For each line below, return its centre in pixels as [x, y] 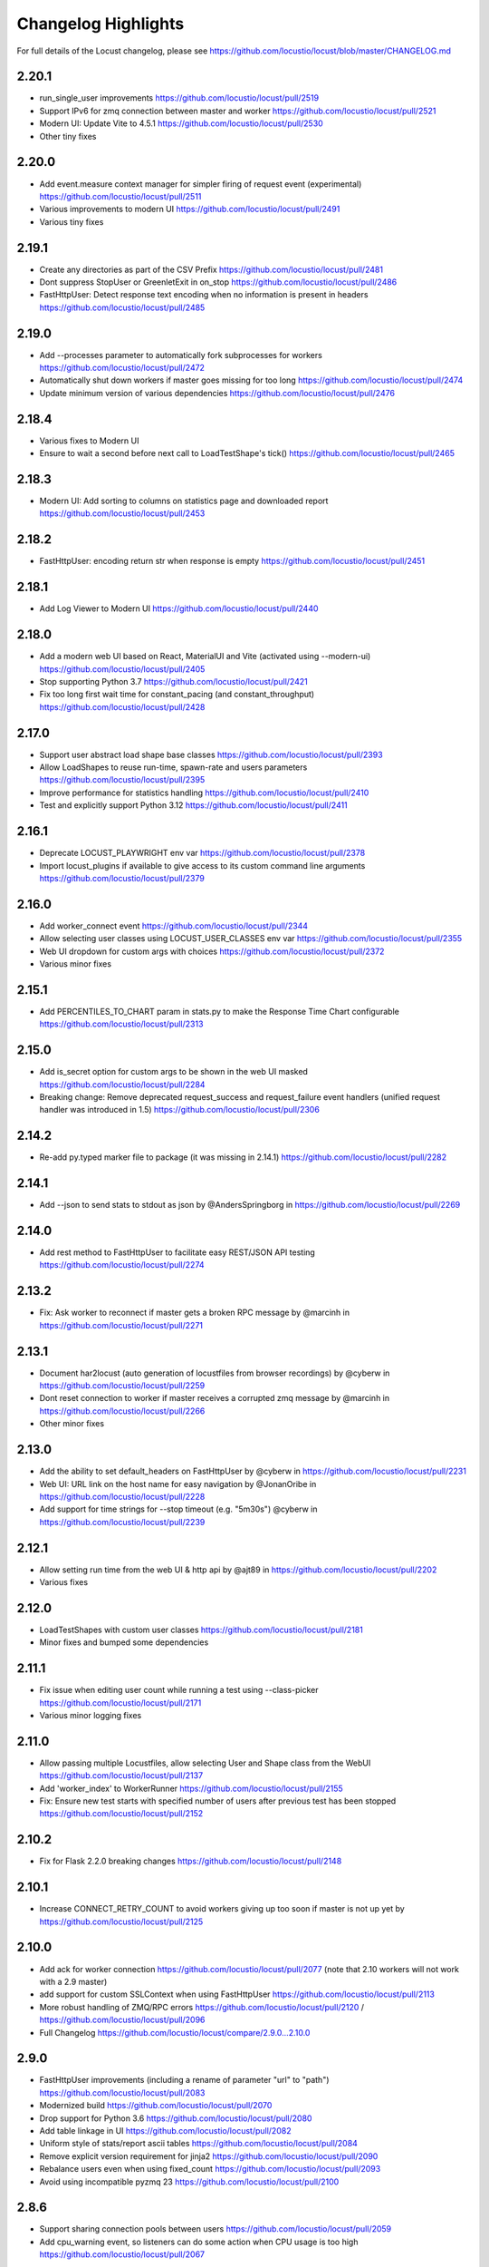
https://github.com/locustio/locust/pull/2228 [122, 1496]
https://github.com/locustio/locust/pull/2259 [122, 1386]
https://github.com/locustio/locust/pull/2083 [122, 2092]
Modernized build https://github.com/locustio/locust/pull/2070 [156, 2106]
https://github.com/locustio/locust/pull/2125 [121, 1922]
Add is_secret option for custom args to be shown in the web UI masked [173, 1072]
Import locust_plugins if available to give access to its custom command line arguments [202, 865]
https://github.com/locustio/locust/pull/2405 [122, 669]
